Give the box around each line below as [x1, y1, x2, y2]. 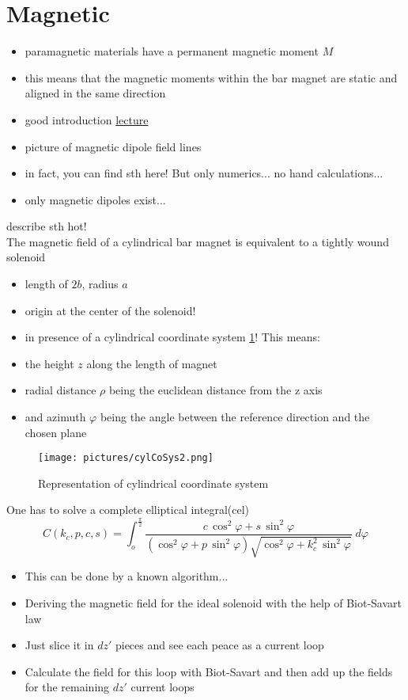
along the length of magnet [86, 355, 217, 371]
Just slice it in [25, 637, 94, 653]
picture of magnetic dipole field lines [25, 138, 202, 154]
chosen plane [25, 424, 87, 440]
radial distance [25, 382, 96, 398]
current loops [130, 679, 195, 695]
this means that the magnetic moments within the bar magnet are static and [25, 69, 398, 86]
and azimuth [25, 409, 86, 425]
